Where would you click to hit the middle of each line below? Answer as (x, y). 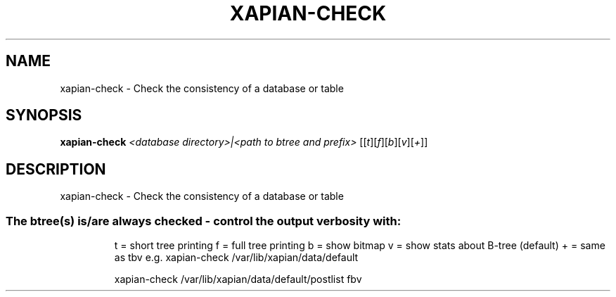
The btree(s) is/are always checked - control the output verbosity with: (204, 221)
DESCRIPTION (56, 169)
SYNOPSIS (44, 115)
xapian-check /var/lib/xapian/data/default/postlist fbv (238, 279)
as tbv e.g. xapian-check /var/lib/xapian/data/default (236, 258)
